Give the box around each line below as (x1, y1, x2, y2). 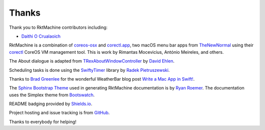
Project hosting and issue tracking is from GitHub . (9, 110, 110, 116)
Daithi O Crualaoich (21, 33, 61, 39)
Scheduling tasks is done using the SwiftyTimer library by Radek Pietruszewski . (9, 67, 170, 73)
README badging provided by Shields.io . (9, 101, 93, 107)
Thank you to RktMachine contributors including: (9, 24, 108, 30)
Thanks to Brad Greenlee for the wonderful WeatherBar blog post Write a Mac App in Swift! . (9, 76, 195, 82)
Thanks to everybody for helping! (9, 119, 77, 125)
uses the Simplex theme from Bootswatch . (9, 92, 95, 98)
